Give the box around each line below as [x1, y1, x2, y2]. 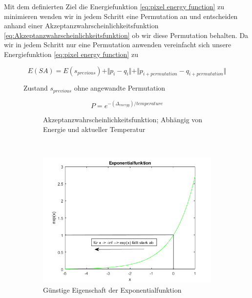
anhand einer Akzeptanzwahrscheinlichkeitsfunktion [4, 20, 159, 31]
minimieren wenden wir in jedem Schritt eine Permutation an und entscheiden [4, 11, 238, 21]
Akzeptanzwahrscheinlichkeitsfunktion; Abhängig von [43, 114, 203, 125]
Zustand [23, 83, 48, 93]
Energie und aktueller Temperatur [43, 124, 146, 134]
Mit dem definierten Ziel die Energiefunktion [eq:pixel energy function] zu [4, 1, 225, 11]
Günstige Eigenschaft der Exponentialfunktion [43, 284, 182, 295]
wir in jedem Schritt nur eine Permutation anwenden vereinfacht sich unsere [4, 39, 231, 50]
